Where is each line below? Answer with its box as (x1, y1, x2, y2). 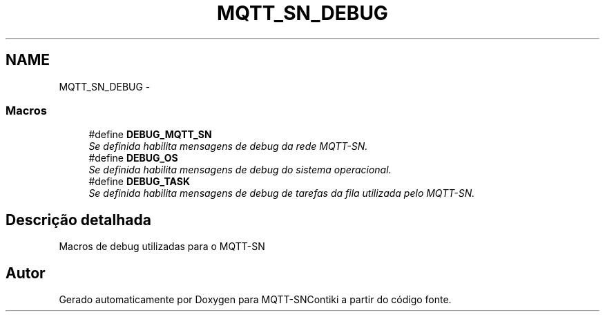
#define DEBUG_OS (88, 152, 178, 164)
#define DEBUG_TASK (88, 175, 191, 188)
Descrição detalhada (6, 211, 151, 229)
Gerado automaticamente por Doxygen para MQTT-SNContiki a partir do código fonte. (59, 294, 452, 306)
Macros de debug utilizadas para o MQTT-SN (59, 240, 265, 253)
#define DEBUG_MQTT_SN (88, 128, 212, 141)
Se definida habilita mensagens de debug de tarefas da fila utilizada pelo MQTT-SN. (88, 187, 475, 200)
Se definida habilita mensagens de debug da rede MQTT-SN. (88, 140, 368, 153)
